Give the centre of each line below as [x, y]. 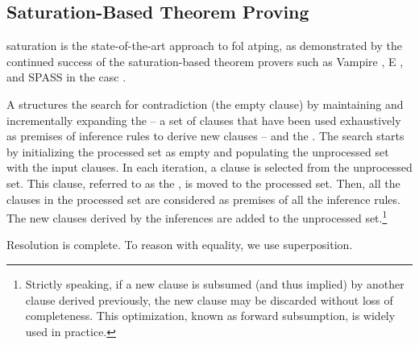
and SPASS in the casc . [66, 77]
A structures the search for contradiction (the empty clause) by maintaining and [205, 104]
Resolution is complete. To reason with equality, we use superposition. [180, 245]
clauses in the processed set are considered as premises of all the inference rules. [203, 199]
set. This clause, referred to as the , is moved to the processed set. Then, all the [203, 183]
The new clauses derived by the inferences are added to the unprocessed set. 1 [197, 216]
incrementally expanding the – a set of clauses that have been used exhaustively [204, 120]
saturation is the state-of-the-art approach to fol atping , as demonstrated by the [204, 46]
